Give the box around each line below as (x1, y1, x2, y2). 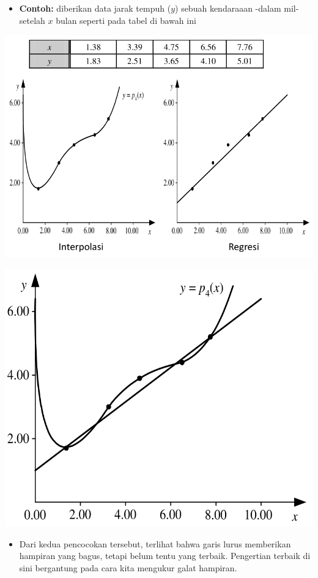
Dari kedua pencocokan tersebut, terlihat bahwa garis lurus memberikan (19, 537, 291, 550)
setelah (19, 13, 45, 26)
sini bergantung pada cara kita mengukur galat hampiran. (19, 561, 237, 574)
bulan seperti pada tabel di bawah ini (56, 13, 196, 26)
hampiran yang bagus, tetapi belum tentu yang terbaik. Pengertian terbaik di (19, 549, 311, 562)
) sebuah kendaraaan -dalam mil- (175, 2, 299, 14)
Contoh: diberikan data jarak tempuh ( (19, 2, 171, 14)
